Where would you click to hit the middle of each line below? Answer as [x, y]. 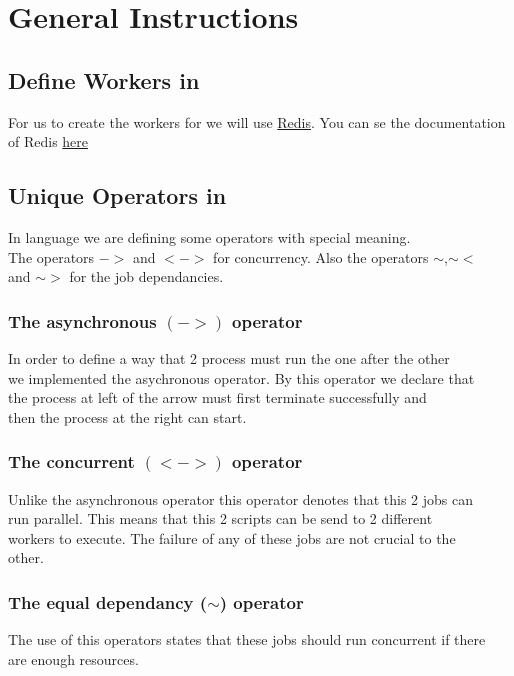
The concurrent [71, 461]
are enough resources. [73, 658]
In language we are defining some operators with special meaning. [209, 236]
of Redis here [48, 141]
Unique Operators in [117, 195]
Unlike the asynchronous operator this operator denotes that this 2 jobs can [241, 498]
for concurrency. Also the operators [321, 256]
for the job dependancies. [146, 276]
